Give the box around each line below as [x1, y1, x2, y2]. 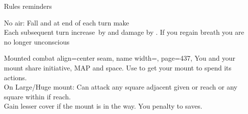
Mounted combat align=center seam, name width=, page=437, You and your [4, 53, 236, 63]
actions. [4, 72, 27, 82]
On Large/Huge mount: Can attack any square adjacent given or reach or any [4, 82, 238, 92]
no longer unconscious [4, 36, 69, 46]
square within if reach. [4, 91, 71, 101]
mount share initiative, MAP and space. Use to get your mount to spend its [4, 62, 231, 72]
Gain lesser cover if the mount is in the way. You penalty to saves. [4, 101, 203, 111]
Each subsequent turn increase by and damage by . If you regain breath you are [4, 27, 245, 37]
